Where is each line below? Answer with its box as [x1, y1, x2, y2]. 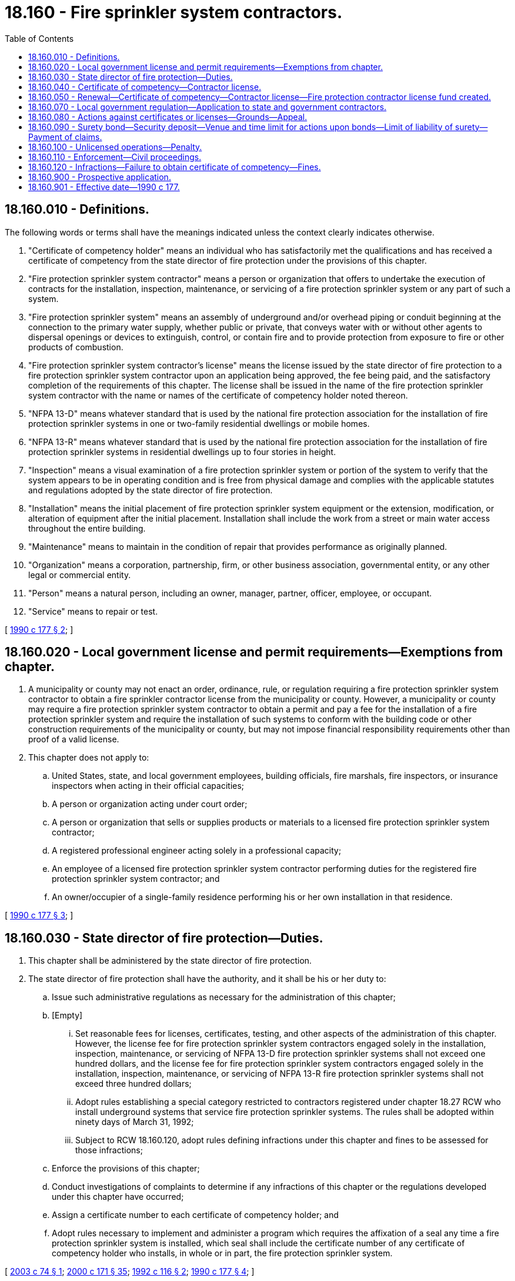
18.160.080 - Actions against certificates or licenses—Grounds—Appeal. [28, 111, 307, 122]
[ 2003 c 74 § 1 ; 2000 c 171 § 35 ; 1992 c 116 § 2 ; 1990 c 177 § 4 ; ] [5, 1266, 255, 1277]
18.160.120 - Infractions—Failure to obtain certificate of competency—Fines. [28, 161, 321, 172]
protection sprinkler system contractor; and [52, 874, 220, 884]
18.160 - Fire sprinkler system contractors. [5, 2, 343, 22]
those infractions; [75, 1145, 143, 1156]
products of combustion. [28, 341, 123, 352]
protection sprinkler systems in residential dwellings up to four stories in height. [28, 446, 336, 457]
